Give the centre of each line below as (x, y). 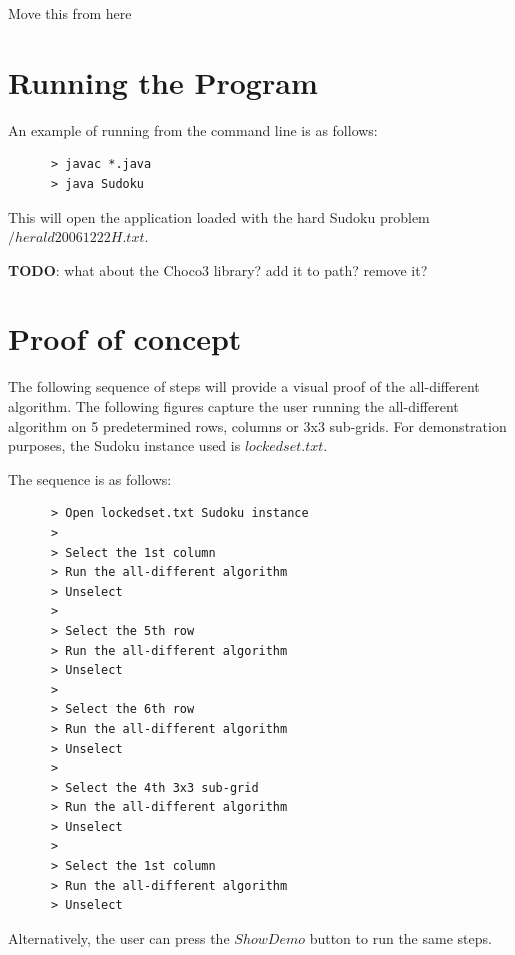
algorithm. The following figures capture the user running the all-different (233, 406)
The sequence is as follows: (90, 478)
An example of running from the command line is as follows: (193, 129)
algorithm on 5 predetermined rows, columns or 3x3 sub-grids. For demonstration (257, 425)
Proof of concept (125, 338)
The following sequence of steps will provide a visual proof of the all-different (244, 386)
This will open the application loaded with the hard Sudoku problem (219, 216)
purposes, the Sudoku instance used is (124, 445)
